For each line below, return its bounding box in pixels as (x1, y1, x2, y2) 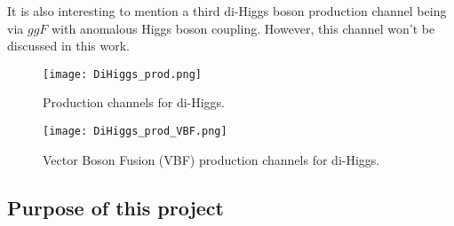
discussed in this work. (7, 36, 131, 55)
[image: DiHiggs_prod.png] (43, 67, 202, 81)
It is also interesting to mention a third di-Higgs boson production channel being (7, 2, 447, 19)
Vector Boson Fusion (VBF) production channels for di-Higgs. (43, 150, 380, 168)
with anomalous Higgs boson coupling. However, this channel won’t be (52, 19, 435, 37)
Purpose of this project (7, 193, 224, 221)
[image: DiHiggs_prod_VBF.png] (43, 125, 227, 138)
